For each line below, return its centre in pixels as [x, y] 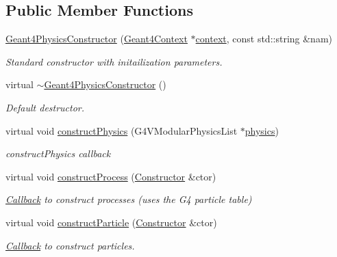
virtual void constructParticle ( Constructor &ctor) [111, 222]
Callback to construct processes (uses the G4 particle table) [129, 199]
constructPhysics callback [58, 153]
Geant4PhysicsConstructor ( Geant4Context [97, 39]
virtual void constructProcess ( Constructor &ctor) [111, 176]
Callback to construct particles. [70, 245]
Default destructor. [45, 107]
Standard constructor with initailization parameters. [114, 61]
